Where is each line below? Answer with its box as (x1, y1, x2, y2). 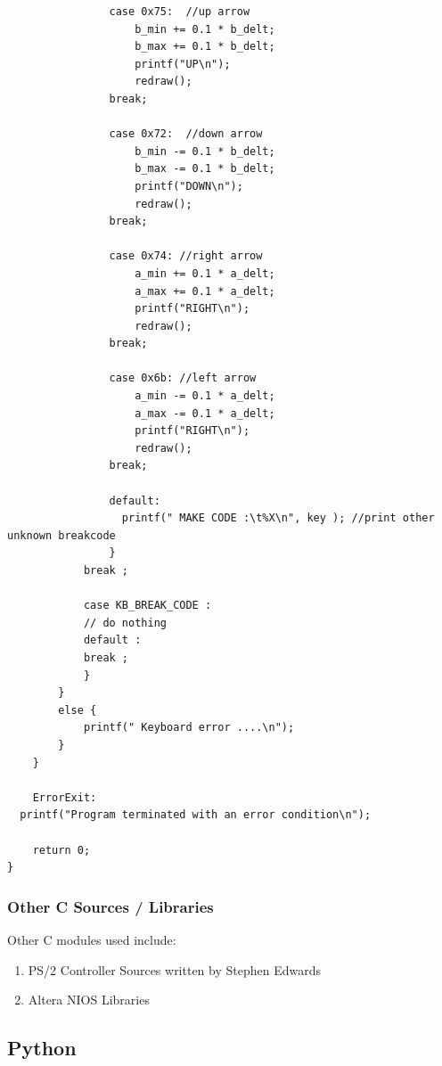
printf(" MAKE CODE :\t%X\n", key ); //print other (121, 512, 435, 525)
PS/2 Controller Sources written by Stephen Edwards (28, 960, 322, 979)
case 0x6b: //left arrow (109, 372, 257, 385)
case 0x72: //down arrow (109, 127, 263, 141)
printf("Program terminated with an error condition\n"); (20, 808, 372, 822)
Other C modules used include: (7, 930, 176, 948)
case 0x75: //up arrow (109, 5, 250, 18)
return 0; (32, 843, 91, 857)
